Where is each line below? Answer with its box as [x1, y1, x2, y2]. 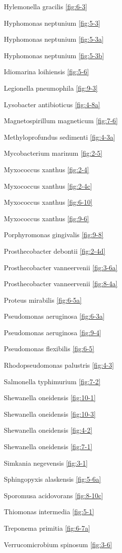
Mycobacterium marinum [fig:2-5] [4, 148, 103, 158]
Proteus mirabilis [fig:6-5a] [4, 294, 82, 305]
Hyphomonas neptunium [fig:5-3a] [4, 34, 104, 44]
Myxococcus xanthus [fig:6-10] [4, 197, 93, 207]
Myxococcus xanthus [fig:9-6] [4, 213, 89, 223]
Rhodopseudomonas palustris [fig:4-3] [4, 360, 114, 370]
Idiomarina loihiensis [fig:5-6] [4, 66, 89, 77]
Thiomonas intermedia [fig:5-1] [4, 506, 95, 517]
